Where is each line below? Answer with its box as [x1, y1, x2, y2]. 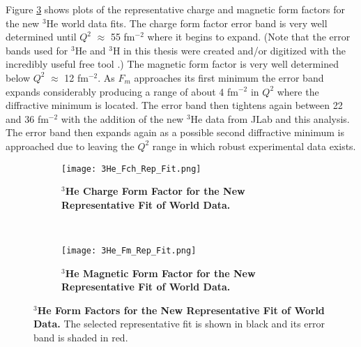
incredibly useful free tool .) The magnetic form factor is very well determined [6, 57, 339, 71]
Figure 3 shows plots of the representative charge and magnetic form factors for [6, 2, 345, 16]
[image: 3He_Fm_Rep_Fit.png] [61, 245, 197, 256]
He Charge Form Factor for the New [65, 184, 245, 198]
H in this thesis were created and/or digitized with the [112, 43, 346, 57]
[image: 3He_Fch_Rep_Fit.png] [61, 163, 201, 174]
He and [75, 43, 106, 57]
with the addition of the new [61, 111, 184, 126]
